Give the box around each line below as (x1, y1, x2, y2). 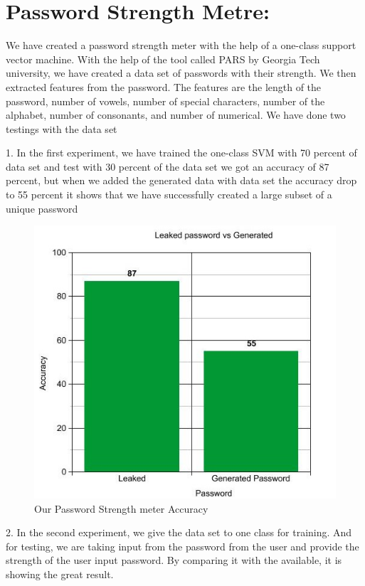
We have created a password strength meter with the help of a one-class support (6, 38, 356, 53)
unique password (6, 201, 78, 215)
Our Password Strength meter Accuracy (34, 501, 208, 516)
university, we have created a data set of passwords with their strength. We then (6, 65, 356, 80)
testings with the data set (6, 121, 117, 136)
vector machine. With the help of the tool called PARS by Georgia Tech (6, 51, 320, 66)
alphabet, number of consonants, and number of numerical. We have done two (6, 107, 346, 122)
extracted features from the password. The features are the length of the (6, 79, 322, 94)
